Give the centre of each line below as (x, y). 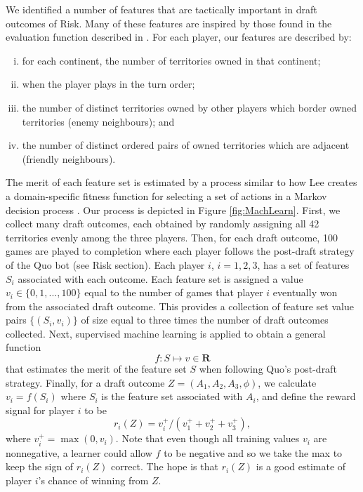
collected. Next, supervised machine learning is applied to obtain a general (166, 333)
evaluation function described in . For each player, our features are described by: (179, 37)
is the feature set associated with (172, 396)
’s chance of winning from (93, 480)
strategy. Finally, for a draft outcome (85, 382)
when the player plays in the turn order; (108, 84)
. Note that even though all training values (207, 438)
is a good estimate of (301, 466)
